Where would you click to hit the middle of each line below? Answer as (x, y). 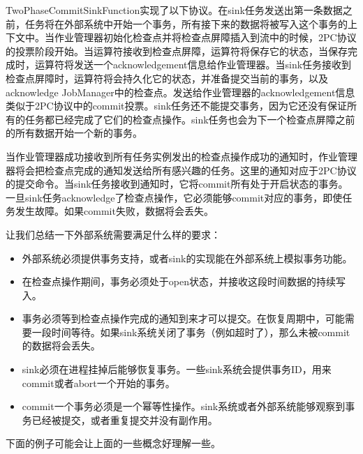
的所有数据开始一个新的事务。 (74, 133)
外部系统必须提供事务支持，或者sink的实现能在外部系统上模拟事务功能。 (187, 258)
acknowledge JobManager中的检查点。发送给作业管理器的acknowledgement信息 (180, 92)
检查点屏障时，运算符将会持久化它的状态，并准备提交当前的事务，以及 (167, 78)
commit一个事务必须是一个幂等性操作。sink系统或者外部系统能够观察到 (184, 406)
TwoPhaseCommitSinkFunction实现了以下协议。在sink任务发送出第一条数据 (174, 10)
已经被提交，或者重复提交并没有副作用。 (125, 419)
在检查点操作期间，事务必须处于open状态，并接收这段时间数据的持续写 (184, 281)
